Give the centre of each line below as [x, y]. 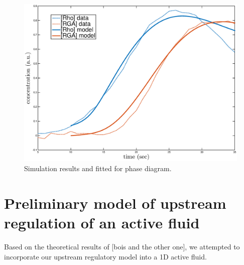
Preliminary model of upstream [115, 203]
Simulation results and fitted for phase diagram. [98, 168]
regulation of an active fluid [102, 222]
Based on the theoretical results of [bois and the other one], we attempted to [122, 246]
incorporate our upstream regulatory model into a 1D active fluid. [105, 256]
